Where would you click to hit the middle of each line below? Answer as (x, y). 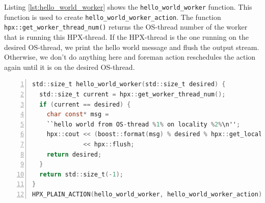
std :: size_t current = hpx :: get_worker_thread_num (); (132, 94)
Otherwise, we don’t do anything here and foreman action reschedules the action (130, 57)
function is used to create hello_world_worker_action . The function (113, 17)
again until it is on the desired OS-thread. (70, 67)
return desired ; (74, 154)
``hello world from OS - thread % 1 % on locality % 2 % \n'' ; (143, 124)
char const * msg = (78, 115)
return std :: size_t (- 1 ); (82, 174)
